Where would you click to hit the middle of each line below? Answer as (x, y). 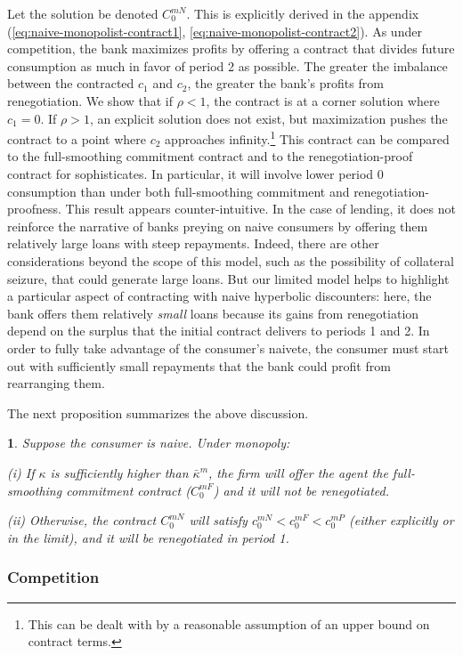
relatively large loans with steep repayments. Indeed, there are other (193, 243)
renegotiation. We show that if (90, 100)
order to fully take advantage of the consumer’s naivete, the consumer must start (228, 348)
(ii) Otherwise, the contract (82, 520)
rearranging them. (56, 383)
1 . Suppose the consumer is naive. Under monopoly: (149, 443)
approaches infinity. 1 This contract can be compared (307, 137)
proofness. (34, 209)
